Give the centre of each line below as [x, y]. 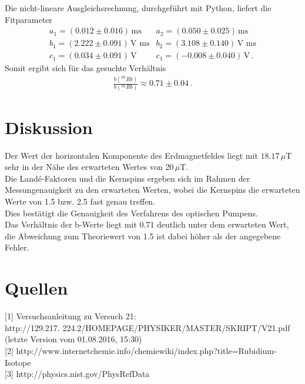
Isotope [18, 362]
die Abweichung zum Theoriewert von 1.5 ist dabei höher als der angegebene [143, 236]
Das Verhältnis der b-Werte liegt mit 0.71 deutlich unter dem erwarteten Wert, [147, 224]
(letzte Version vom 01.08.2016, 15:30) [73, 339]
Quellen [36, 288]
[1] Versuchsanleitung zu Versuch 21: [71, 316]
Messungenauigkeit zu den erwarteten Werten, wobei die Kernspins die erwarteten [152, 190]
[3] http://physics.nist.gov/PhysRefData [77, 374]
